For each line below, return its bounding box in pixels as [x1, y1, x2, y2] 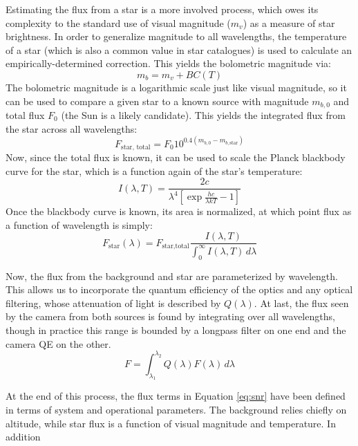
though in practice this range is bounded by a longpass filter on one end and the [6, 323, 346, 337]
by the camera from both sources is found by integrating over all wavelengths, [6, 309, 335, 324]
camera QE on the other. [6, 336, 111, 351]
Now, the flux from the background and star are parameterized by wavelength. [6, 268, 338, 283]
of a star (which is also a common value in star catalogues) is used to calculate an [6, 42, 352, 57]
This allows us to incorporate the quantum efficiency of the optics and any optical [6, 282, 353, 297]
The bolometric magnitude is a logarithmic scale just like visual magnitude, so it [6, 80, 347, 94]
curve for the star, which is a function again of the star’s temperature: [6, 163, 303, 178]
